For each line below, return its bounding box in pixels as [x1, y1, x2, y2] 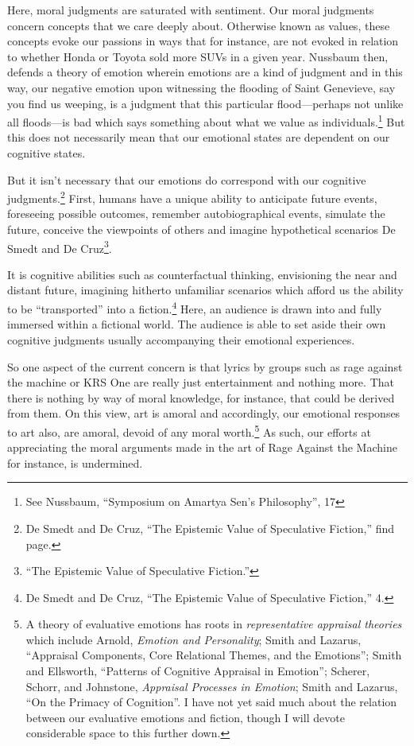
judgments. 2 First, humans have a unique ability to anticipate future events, [7, 188, 377, 206]
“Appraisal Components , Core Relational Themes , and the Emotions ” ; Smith [25, 647, 402, 663]
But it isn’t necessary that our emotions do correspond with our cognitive [7, 171, 366, 188]
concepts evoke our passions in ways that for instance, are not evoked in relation [7, 33, 399, 49]
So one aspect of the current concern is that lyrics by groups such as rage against [7, 358, 403, 375]
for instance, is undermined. [7, 454, 143, 471]
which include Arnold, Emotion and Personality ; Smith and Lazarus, [25, 631, 362, 647]
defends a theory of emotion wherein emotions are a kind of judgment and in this [7, 64, 403, 80]
